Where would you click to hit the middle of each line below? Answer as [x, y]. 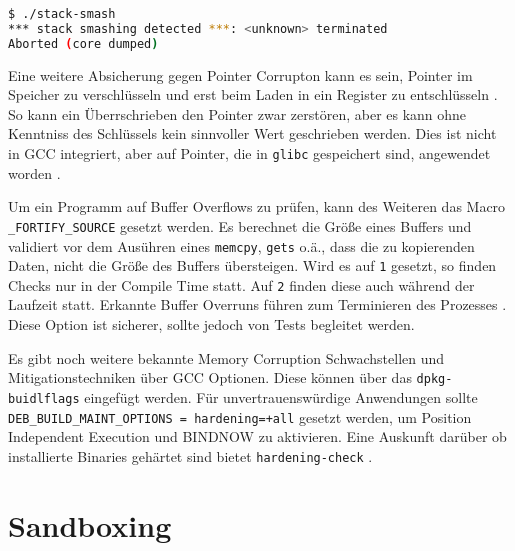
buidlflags [44, 398]
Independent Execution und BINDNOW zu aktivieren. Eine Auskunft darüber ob [257, 436]
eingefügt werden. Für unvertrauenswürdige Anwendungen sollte [281, 396]
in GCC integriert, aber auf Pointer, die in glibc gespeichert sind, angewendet [249, 153]
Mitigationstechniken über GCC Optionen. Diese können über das [210, 377]
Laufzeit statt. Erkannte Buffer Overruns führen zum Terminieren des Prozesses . [257, 304]
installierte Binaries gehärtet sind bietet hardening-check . [190, 455]
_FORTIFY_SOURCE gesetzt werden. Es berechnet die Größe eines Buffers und [240, 225]
